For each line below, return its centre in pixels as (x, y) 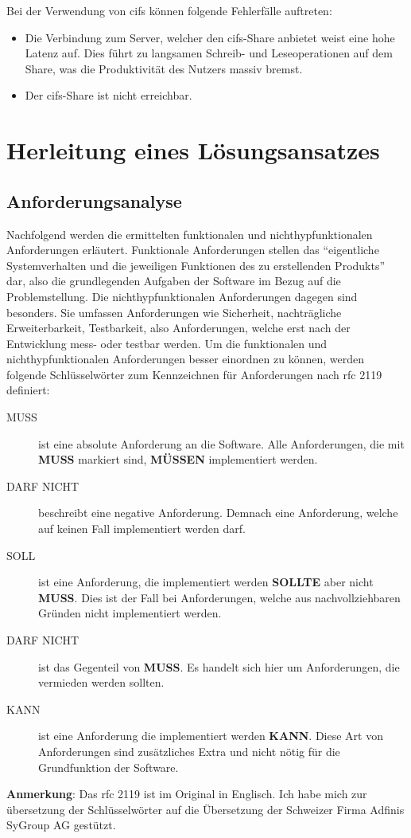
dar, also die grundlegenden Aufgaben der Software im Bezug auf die (174, 281)
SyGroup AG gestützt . (61, 825)
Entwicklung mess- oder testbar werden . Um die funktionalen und (167, 343)
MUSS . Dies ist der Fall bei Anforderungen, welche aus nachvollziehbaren (219, 597)
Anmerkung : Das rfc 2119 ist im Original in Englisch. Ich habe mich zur (187, 794)
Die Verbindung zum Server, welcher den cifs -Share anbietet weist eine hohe (210, 37)
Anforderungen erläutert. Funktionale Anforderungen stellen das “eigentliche (193, 250)
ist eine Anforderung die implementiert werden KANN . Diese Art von (211, 736)
